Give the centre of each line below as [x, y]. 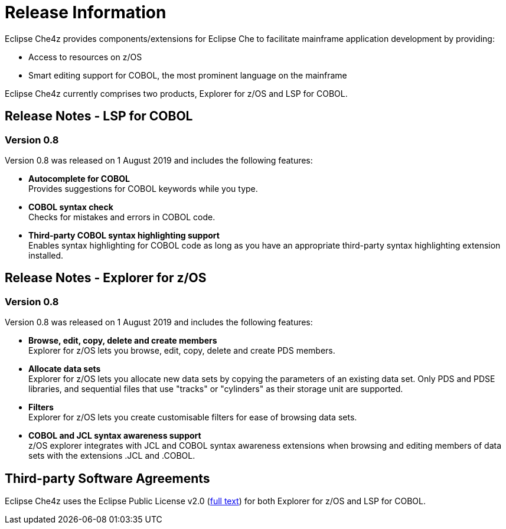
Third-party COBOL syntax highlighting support [124, 235]
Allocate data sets [65, 369]
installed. [46, 255]
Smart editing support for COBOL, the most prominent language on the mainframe [188, 75]
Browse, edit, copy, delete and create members [123, 341]
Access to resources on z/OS [85, 57]
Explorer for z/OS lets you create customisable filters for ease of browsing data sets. [193, 417]
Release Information [86, 12]
